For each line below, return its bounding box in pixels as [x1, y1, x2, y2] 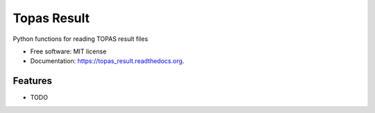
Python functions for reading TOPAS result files [12, 35, 149, 43]
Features [12, 75, 52, 87]
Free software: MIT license [30, 47, 107, 55]
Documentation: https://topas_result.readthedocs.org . [30, 57, 185, 65]
